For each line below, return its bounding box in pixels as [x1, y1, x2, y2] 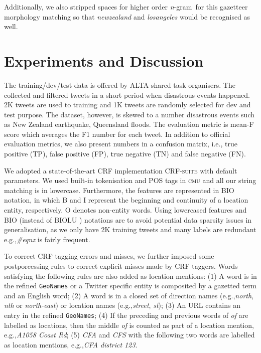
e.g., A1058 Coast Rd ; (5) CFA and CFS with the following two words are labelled [4, 329, 255, 340]
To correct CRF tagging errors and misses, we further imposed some [4, 251, 214, 261]
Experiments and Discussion [4, 50, 204, 71]
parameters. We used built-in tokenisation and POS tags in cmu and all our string [4, 175, 256, 186]
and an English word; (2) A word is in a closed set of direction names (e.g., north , [4, 290, 253, 300]
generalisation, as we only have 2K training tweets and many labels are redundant [4, 224, 256, 235]
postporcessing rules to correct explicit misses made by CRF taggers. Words [4, 261, 238, 271]
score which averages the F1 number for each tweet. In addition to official [4, 128, 230, 139]
